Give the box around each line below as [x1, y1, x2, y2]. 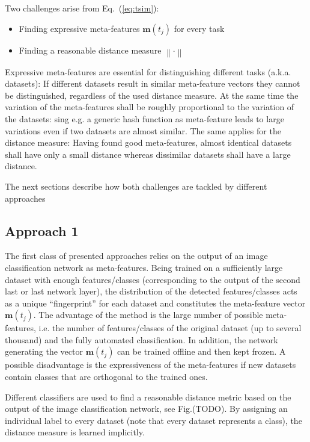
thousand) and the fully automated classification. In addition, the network [5, 333, 278, 346]
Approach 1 [5, 221, 79, 240]
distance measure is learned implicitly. [5, 426, 145, 438]
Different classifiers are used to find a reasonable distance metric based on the [5, 390, 291, 403]
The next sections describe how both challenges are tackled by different [5, 179, 267, 192]
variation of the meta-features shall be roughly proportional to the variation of [5, 101, 294, 113]
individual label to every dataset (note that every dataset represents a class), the [5, 414, 302, 426]
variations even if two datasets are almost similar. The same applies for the [5, 124, 281, 137]
